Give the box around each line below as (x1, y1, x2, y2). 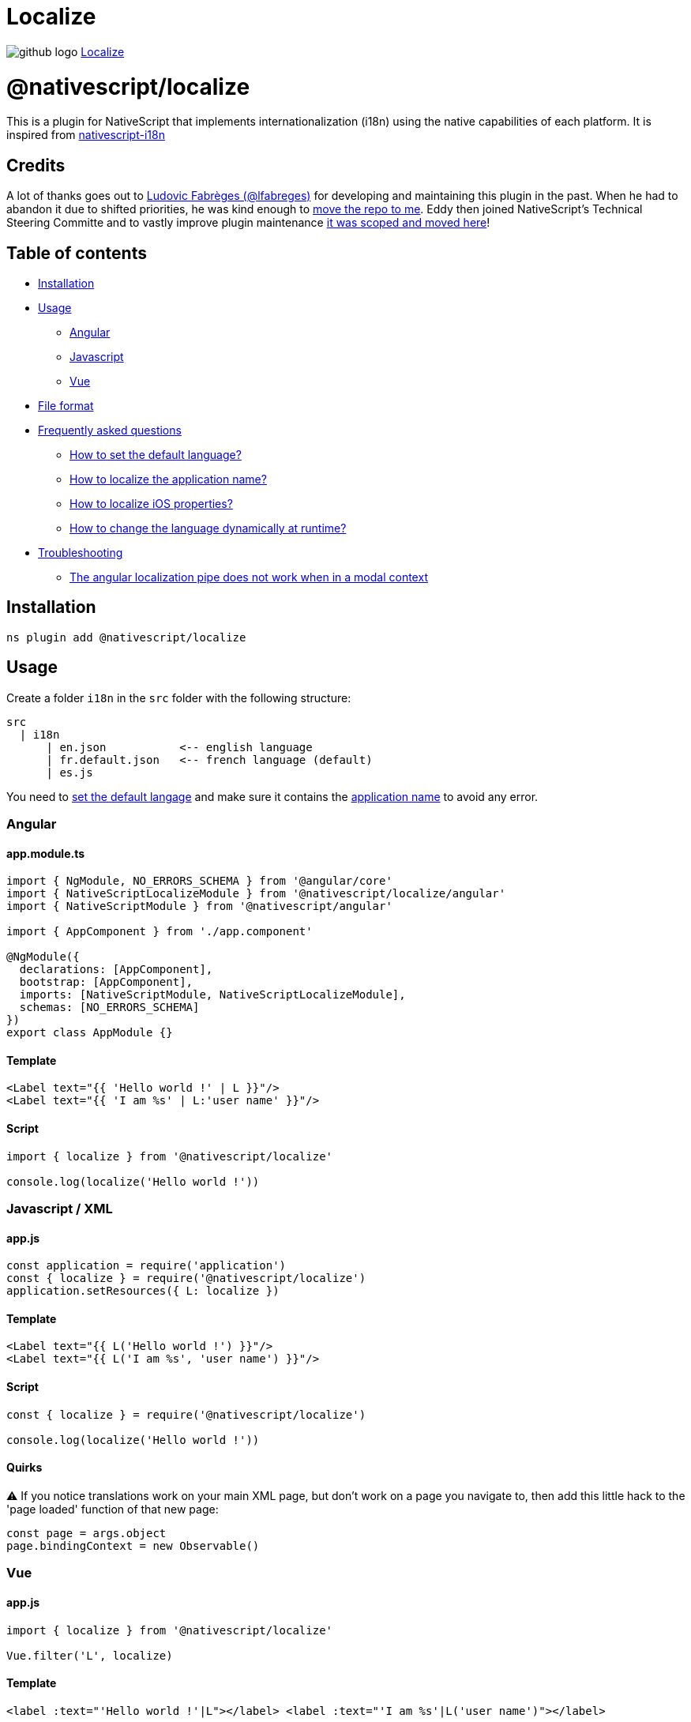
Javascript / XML (6, 1201, 113, 1217)
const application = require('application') (6, 1259, 287, 1273)
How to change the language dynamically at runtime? (69, 521, 347, 535)
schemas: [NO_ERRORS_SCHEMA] (19, 1001, 200, 1014)
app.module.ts (6, 846, 85, 860)
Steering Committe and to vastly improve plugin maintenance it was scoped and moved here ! (6, 216, 490, 230)
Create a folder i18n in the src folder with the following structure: (6, 690, 351, 705)
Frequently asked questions (38, 423, 182, 437)
